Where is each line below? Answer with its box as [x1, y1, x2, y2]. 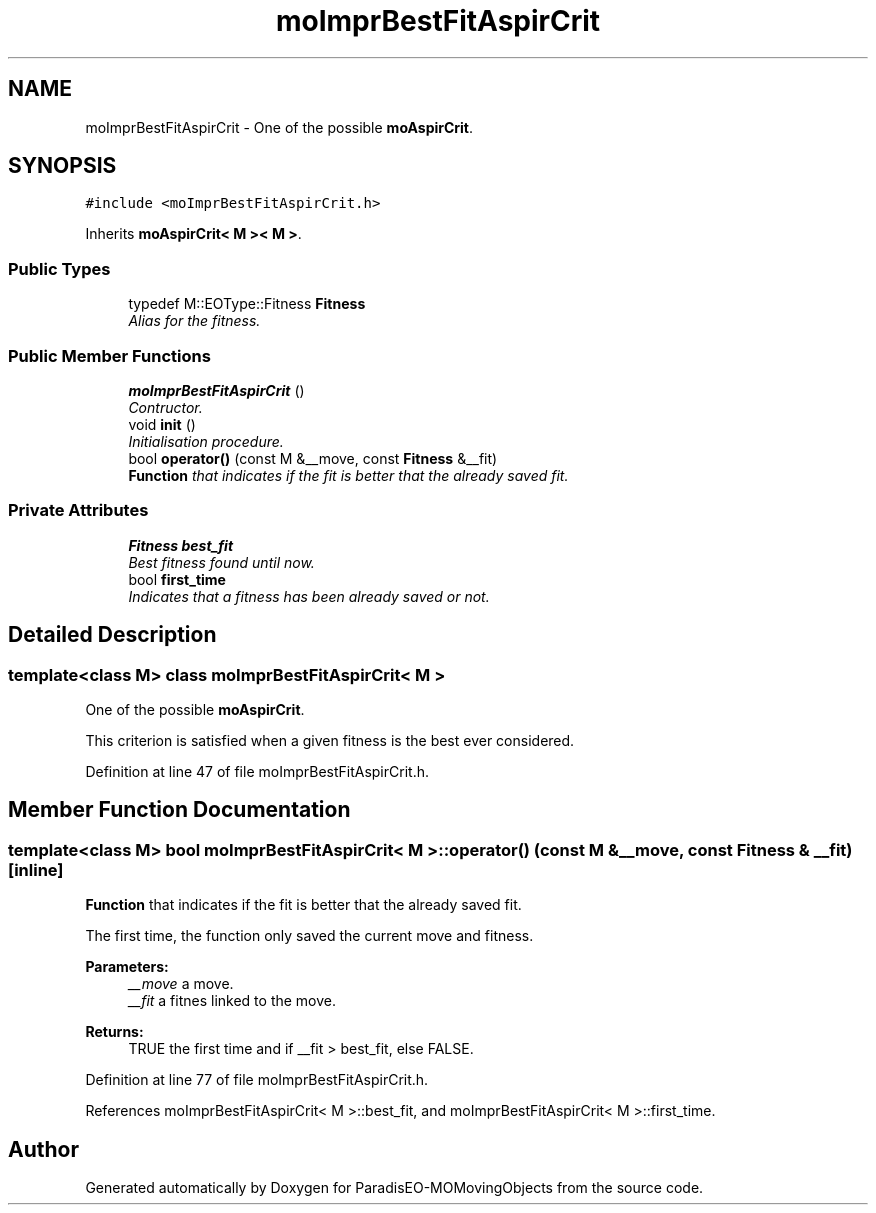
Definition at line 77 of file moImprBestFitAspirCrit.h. [85, 1071, 429, 1089]
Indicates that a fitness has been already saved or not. [128, 587, 490, 605]
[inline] [8, 859, 64, 880]
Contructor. [128, 398, 203, 416]
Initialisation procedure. [128, 432, 284, 450]
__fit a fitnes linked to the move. [128, 992, 337, 1010]
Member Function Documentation [8, 797, 351, 823]
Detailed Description [8, 622, 217, 648]
